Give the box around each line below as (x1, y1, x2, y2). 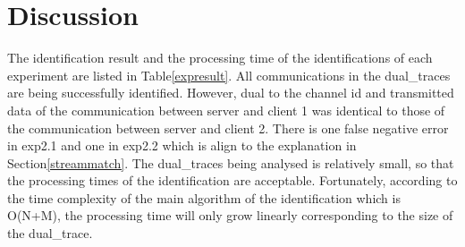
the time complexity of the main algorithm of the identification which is (7, 188, 401, 207)
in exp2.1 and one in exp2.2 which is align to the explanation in (7, 136, 357, 155)
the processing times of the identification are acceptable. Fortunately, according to (7, 171, 458, 190)
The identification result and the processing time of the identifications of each (7, 48, 433, 67)
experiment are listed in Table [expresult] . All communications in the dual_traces (7, 65, 451, 84)
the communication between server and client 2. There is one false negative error (7, 118, 449, 137)
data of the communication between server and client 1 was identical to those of (7, 100, 445, 119)
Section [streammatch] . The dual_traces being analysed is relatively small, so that (7, 153, 454, 172)
